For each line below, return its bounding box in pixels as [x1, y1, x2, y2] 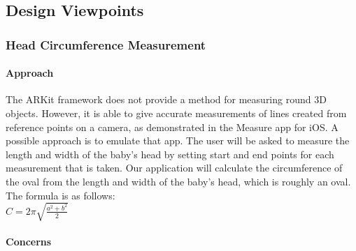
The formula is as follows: [6, 188, 115, 202]
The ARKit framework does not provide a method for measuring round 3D [6, 92, 327, 107]
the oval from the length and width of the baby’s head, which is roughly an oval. [6, 174, 351, 188]
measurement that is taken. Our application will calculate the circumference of [6, 160, 343, 175]
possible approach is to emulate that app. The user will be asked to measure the [6, 133, 350, 148]
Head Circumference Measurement [6, 36, 206, 53]
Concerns [6, 234, 52, 249]
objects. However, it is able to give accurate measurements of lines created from [6, 106, 347, 121]
